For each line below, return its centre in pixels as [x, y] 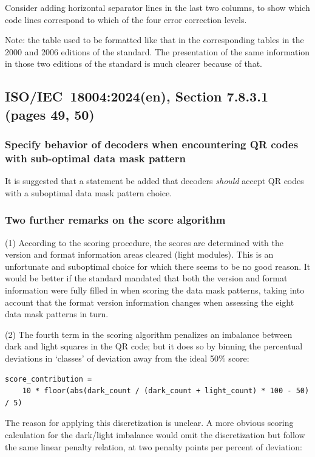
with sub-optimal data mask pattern [95, 158]
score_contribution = [49, 379]
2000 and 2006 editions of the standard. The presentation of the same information [157, 51]
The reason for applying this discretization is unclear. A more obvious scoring [149, 423]
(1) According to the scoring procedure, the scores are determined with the [144, 242]
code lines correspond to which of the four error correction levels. [126, 19]
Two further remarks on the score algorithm [115, 220]
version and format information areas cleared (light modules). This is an [139, 254]
